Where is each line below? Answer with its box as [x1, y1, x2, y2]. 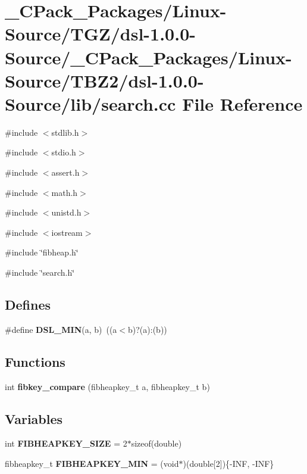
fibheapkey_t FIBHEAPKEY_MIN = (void [5, 457, 179, 470]
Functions [5, 352, 65, 370]
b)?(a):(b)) [128, 323, 167, 335]
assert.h [51, 166, 80, 179]
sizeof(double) [131, 437, 182, 450]
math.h [51, 186, 78, 198]
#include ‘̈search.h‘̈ [5, 266, 75, 279]
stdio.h [51, 146, 76, 158]
